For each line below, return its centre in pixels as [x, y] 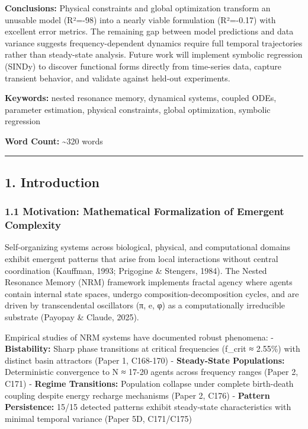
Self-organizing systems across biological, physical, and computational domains [148, 247]
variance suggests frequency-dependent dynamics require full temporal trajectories [154, 42]
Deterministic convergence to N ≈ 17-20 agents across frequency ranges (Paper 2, [152, 372]
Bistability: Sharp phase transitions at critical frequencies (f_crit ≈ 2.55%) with [153, 348]
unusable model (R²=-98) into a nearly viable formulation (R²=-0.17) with [140, 19]
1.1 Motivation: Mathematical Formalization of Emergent [145, 211]
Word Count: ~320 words [54, 141]
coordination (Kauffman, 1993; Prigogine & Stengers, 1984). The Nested [136, 270]
